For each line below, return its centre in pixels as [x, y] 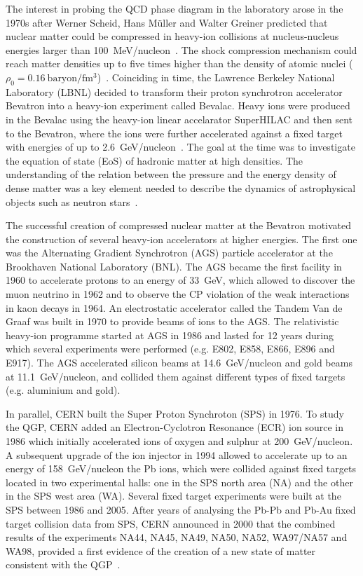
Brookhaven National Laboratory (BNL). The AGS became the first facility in [174, 266]
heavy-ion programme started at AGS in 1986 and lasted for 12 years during [170, 335]
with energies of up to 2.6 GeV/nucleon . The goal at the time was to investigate [180, 147]
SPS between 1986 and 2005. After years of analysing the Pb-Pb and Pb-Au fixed [181, 509]
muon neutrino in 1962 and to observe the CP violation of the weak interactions [178, 294]
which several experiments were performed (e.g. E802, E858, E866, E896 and [170, 349]
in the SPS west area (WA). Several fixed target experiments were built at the [173, 496]
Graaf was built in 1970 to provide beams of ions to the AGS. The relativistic [172, 321]
